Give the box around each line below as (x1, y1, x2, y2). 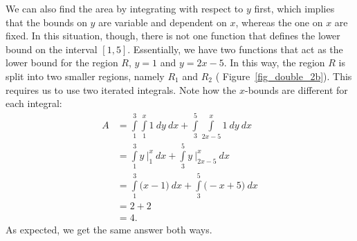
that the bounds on (6, 15, 87, 29)
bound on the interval (6, 41, 98, 56)
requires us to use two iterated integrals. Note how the (6, 82, 237, 97)
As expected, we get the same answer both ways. (6, 222, 212, 237)
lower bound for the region (6, 55, 118, 70)
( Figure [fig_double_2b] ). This (215, 68, 352, 83)
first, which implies (254, 1, 335, 15)
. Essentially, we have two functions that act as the (127, 41, 343, 56)
